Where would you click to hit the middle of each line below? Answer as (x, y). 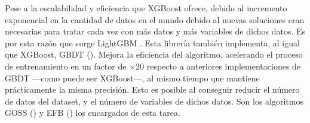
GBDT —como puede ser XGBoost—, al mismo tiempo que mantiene (132, 78)
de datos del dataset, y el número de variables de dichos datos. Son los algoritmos (154, 101)
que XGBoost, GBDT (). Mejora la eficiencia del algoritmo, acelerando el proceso (154, 54)
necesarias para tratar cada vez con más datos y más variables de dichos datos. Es (155, 31)
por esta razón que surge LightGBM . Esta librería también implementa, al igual (152, 42)
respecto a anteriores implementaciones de (224, 66)
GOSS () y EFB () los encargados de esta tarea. (93, 113)
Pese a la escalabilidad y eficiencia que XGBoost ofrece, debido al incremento (146, 8)
